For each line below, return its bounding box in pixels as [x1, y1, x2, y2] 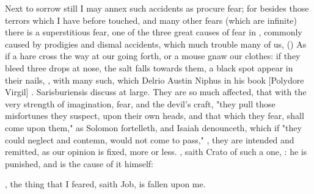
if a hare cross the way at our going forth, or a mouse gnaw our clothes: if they [5, 49, 301, 62]
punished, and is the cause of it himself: [5, 157, 153, 170]
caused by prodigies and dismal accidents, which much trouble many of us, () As [5, 37, 307, 50]
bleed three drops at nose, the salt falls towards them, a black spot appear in [5, 61, 293, 74]
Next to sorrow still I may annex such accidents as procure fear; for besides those [5, 2, 309, 14]
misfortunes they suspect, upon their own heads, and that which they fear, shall [5, 109, 304, 122]
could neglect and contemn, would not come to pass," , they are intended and [5, 133, 294, 146]
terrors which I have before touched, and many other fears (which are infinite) [5, 13, 297, 26]
